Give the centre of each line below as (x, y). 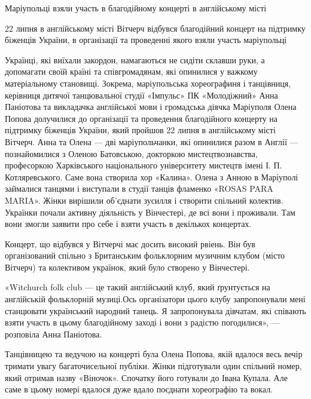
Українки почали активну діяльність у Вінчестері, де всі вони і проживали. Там (150, 212)
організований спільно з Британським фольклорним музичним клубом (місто (145, 255)
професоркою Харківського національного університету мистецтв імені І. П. (144, 165)
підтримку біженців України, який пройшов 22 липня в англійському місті (140, 130)
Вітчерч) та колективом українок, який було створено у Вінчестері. (127, 267)
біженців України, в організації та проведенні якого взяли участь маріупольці (146, 40)
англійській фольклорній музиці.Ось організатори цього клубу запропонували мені (155, 299)
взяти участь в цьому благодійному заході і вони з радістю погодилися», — (142, 322)
